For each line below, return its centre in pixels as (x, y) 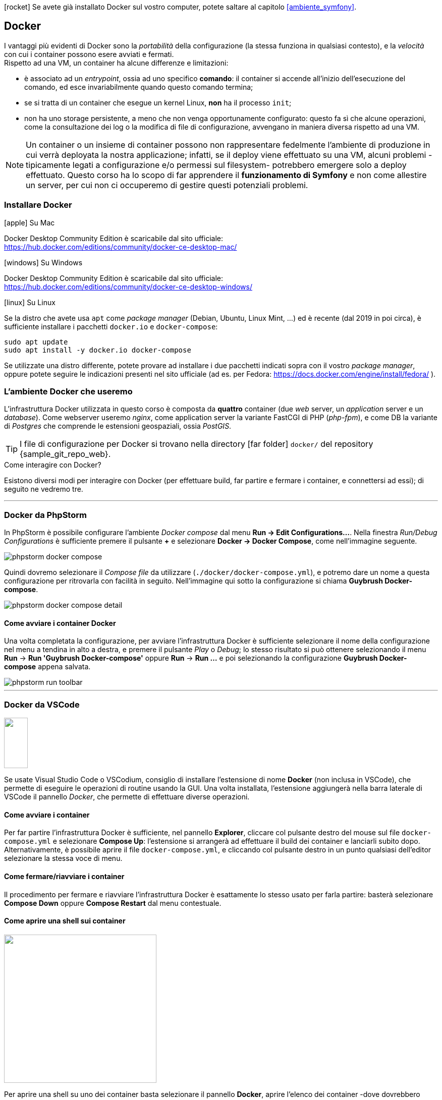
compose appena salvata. (47, 667)
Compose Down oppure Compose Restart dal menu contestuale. (113, 903)
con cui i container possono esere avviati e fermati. (89, 54)
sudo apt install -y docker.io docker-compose (98, 350)
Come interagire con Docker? (53, 465)
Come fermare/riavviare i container (64, 876)
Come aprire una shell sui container (65, 921)
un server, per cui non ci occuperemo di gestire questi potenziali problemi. (167, 185)
